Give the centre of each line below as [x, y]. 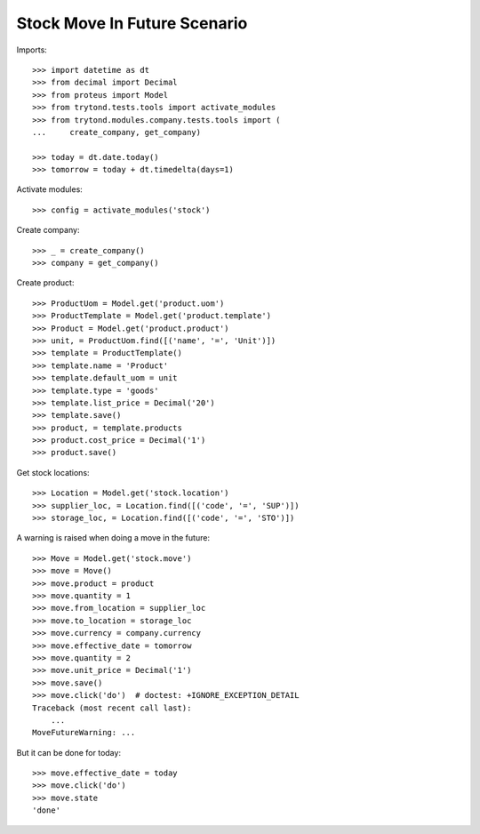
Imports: [32, 50]
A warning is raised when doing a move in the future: [113, 538]
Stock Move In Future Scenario [132, 23]
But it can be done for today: [69, 752]
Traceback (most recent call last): [112, 708]
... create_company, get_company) [117, 132]
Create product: [45, 283]
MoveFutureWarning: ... [84, 733]
